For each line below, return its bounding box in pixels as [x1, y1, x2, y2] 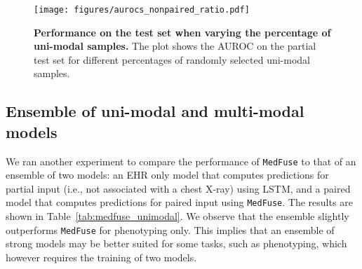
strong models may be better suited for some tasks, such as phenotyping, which [6, 236, 347, 251]
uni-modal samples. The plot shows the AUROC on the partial [34, 39, 316, 53]
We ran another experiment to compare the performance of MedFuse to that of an [6, 153, 356, 168]
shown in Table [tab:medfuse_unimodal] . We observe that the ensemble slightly [6, 209, 349, 223]
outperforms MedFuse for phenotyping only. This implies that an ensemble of [6, 222, 335, 237]
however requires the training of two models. [6, 249, 197, 264]
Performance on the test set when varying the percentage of [34, 25, 331, 39]
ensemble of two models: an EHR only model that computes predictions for [6, 167, 329, 182]
